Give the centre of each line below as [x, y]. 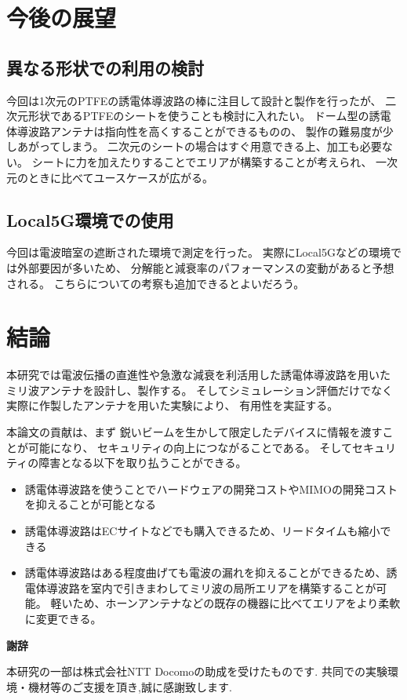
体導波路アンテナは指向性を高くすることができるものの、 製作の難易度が [194, 131]
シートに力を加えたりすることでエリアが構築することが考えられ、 [202, 161]
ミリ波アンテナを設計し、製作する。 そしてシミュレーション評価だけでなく [200, 390]
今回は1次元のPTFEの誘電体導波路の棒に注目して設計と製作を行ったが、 [194, 100]
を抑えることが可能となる [90, 504]
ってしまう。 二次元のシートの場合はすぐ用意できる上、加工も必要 [210, 146]
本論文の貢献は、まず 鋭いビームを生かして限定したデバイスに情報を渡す [194, 432]
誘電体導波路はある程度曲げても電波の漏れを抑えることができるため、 [205, 572]
